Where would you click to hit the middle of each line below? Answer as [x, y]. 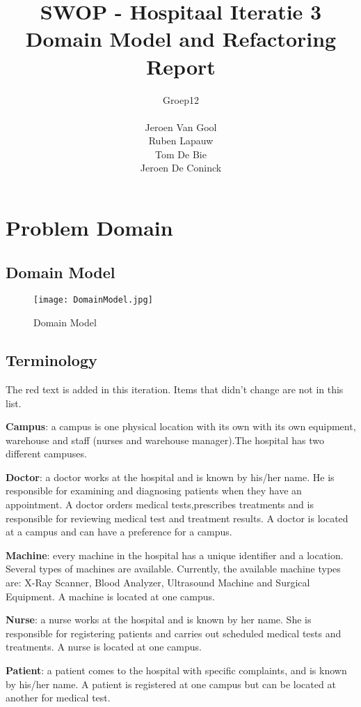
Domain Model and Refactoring [181, 39]
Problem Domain [89, 228]
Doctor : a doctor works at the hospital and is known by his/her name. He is [170, 477]
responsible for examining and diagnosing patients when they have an [154, 491]
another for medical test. [58, 698]
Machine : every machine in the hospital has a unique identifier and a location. [175, 555]
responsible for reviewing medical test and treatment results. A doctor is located [177, 518]
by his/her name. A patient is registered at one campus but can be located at [171, 684]
